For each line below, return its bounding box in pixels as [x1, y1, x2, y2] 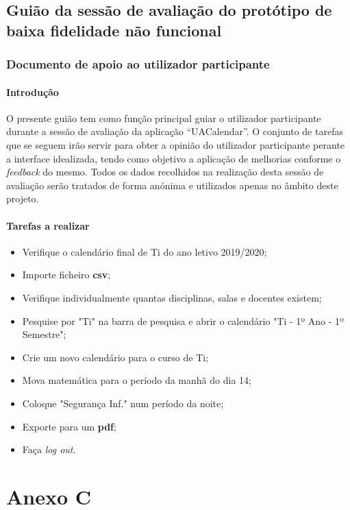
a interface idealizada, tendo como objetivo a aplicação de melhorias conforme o [6, 151, 341, 165]
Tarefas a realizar [6, 218, 90, 232]
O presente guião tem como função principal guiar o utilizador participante [6, 110, 321, 125]
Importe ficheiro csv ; [22, 267, 111, 282]
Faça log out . [22, 442, 76, 457]
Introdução [6, 84, 59, 99]
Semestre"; [22, 327, 66, 341]
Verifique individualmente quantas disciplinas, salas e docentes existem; [22, 290, 322, 304]
